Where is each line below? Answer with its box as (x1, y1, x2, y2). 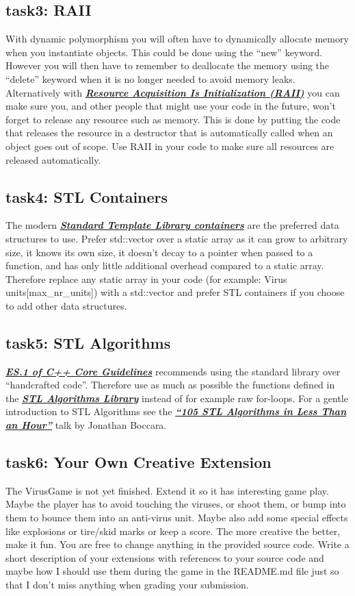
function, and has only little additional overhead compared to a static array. (5, 258, 324, 273)
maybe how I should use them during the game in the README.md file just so (5, 564, 339, 578)
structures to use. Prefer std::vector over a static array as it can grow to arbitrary (5, 231, 348, 245)
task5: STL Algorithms (5, 332, 171, 353)
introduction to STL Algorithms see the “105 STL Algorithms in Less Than (5, 404, 347, 419)
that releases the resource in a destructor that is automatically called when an (5, 125, 333, 140)
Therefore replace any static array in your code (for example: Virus (5, 271, 287, 286)
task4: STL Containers (5, 186, 168, 207)
